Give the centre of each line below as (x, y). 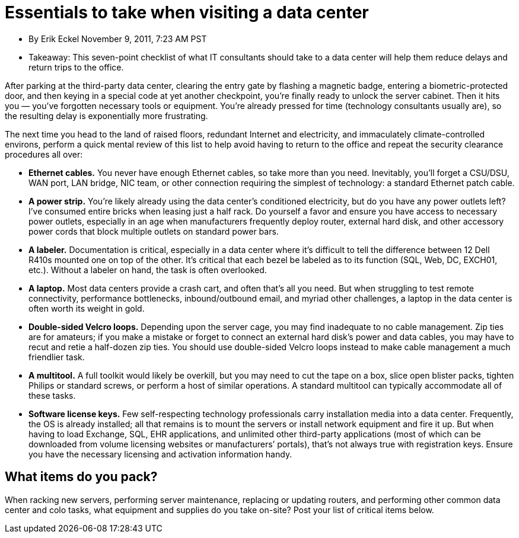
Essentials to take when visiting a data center (187, 12)
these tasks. (52, 395)
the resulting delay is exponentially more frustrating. (106, 116)
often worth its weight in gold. (87, 308)
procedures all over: (44, 154)
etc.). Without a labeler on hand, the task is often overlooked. (148, 270)
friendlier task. (57, 357)
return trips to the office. (76, 67)
